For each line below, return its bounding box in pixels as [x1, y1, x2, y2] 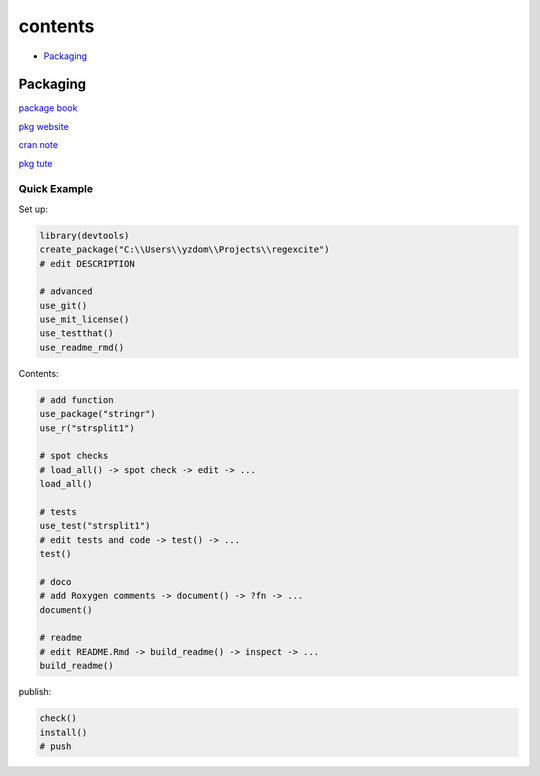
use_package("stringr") [39, 408, 157, 420]
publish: [18, 686, 52, 698]
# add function [39, 394, 114, 405]
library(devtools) [39, 230, 130, 241]
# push [39, 741, 72, 752]
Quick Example [18, 182, 94, 196]
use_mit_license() [39, 314, 130, 325]
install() [39, 726, 88, 738]
